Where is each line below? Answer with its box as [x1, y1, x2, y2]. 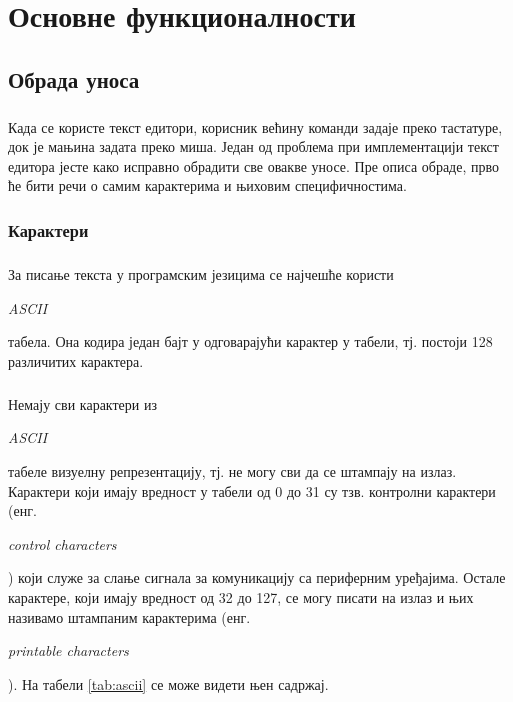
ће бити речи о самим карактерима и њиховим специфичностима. [8, 175, 407, 196]
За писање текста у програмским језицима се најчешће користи [8, 264, 394, 285]
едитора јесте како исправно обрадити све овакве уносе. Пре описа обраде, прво [8, 155, 499, 176]
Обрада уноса [8, 63, 140, 94]
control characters [8, 533, 117, 554]
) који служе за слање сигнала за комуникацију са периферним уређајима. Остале [8, 567, 506, 588]
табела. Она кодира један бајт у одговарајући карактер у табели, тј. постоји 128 [8, 331, 493, 352]
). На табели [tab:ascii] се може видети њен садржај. [8, 673, 329, 694]
